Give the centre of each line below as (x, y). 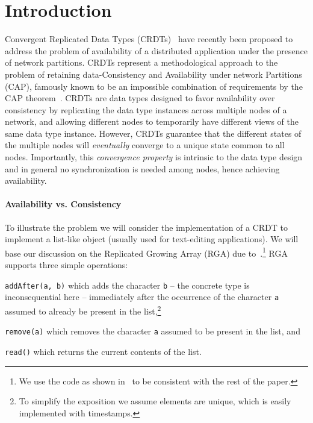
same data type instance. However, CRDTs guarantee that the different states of (153, 133)
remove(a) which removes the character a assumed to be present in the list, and (153, 331)
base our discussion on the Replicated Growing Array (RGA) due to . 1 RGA (146, 252)
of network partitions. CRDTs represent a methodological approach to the (141, 62)
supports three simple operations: (67, 265)
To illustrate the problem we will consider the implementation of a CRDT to (147, 227)
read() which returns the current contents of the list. (103, 351)
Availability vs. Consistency (63, 204)
